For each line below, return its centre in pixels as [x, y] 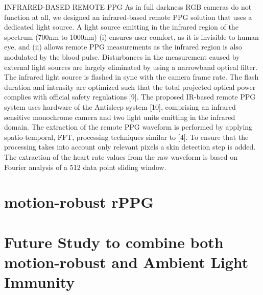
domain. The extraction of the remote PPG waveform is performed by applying [128, 127]
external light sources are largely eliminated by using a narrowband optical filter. [131, 67]
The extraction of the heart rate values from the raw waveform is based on [121, 156]
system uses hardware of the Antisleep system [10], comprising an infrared [120, 106]
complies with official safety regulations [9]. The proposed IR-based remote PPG [130, 97]
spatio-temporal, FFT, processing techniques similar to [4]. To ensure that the [126, 137]
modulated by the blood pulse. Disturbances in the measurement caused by [122, 56]
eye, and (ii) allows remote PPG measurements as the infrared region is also [123, 47]
